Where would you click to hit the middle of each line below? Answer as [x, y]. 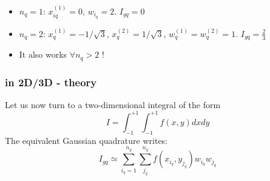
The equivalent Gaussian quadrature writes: [86, 140]
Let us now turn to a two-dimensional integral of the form [113, 104]
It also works [43, 54]
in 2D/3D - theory [51, 82]
